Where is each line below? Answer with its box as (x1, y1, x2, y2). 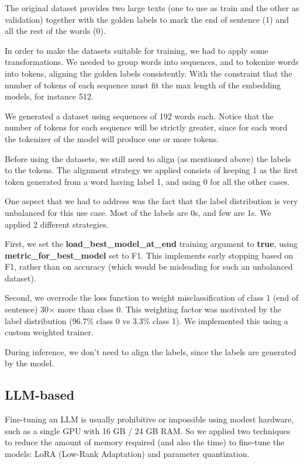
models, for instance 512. (5, 90, 94, 102)
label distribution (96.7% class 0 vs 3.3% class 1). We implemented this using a (5, 314, 288, 326)
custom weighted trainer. (5, 326, 94, 338)
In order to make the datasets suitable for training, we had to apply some (5, 44, 268, 56)
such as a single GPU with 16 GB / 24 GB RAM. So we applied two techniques (5, 424, 291, 436)
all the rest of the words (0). (5, 25, 106, 37)
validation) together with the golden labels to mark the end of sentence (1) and (5, 13, 289, 25)
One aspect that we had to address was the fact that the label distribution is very (5, 195, 298, 207)
